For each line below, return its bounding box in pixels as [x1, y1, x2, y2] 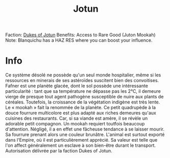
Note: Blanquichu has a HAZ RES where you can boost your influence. [5, 37, 153, 43]
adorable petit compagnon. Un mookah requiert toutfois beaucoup [5, 121, 145, 127]
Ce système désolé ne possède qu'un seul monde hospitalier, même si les [5, 72, 161, 78]
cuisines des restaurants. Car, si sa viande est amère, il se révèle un [5, 115, 148, 121]
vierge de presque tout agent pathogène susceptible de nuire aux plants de [5, 94, 164, 100]
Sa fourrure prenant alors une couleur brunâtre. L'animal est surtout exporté [5, 131, 165, 138]
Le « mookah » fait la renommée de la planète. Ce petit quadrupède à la [5, 104, 156, 111]
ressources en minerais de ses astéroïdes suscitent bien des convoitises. [5, 77, 159, 84]
